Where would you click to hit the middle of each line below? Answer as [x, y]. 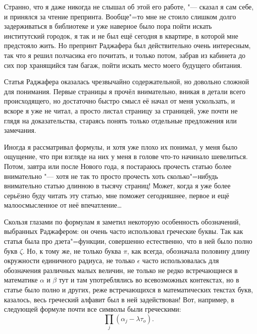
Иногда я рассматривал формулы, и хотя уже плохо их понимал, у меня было [121, 146]
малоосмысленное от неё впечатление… [63, 205]
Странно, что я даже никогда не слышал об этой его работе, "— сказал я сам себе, [129, 6]
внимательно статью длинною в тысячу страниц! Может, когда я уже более [117, 186]
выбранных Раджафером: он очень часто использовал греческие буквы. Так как [124, 231]
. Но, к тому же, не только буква [72, 250]
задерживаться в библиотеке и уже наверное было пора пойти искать [108, 26]
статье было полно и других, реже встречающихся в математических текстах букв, [128, 290]
